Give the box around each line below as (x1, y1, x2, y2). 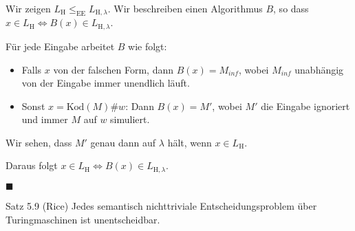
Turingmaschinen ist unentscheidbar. (6, 212, 160, 226)
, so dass (273, 1, 309, 15)
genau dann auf (90, 135, 156, 149)
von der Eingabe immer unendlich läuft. (21, 76, 190, 90)
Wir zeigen (6, 1, 51, 15)
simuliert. (110, 112, 150, 126)
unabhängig (294, 62, 344, 76)
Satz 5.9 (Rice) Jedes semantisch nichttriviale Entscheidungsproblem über (6, 198, 317, 212)
